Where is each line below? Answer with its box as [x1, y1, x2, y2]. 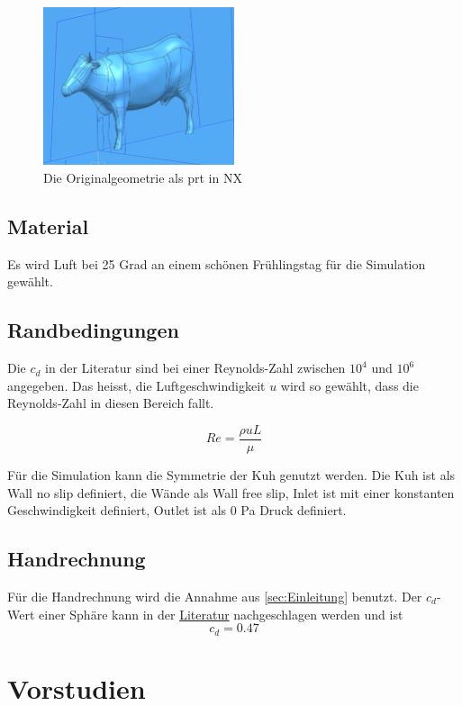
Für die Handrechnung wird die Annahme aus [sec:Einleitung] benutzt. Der [7, 586, 422, 605]
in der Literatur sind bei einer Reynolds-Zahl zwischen [45, 358, 346, 377]
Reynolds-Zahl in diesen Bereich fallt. [7, 394, 214, 412]
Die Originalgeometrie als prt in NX [43, 167, 242, 186]
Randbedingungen [7, 316, 179, 344]
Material [7, 212, 89, 240]
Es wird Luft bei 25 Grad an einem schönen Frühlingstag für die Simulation [7, 254, 426, 273]
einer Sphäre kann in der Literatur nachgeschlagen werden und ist [39, 604, 403, 623]
